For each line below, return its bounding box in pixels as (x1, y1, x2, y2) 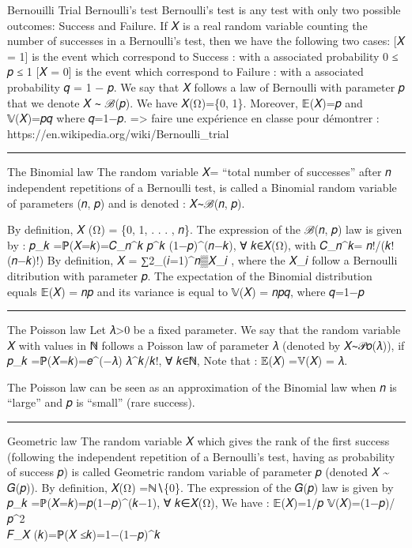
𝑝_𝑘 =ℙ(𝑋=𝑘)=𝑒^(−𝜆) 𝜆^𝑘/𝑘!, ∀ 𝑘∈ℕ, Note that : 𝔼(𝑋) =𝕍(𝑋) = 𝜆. (7, 352, 348, 369)
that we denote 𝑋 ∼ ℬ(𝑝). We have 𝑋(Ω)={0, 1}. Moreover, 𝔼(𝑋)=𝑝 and (7, 94, 363, 111)
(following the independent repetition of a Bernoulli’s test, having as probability (7, 448, 395, 464)
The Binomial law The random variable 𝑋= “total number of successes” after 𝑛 (7, 163, 391, 180)
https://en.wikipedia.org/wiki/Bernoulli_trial (7, 125, 229, 141)
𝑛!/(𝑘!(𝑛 (366, 236, 395, 253)
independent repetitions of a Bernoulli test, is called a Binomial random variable (7, 178, 397, 195)
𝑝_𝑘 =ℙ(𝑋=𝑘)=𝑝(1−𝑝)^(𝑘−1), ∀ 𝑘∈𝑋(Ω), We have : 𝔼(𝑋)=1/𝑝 (7, 494, 324, 511)
